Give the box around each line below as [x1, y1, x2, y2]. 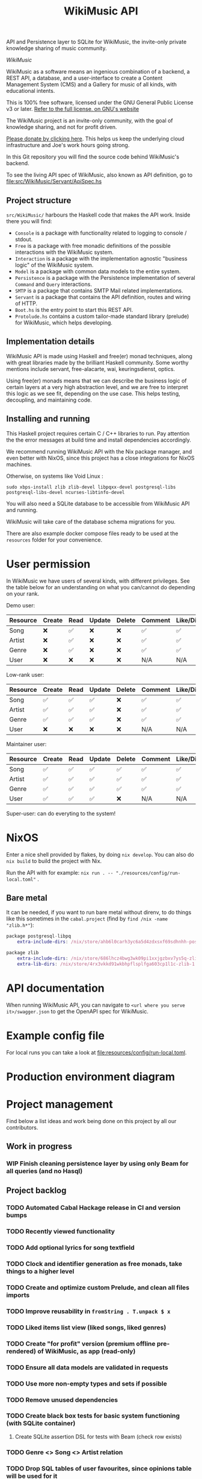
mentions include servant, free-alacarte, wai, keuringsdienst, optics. [6, 365, 176, 372]
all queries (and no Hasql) [6, 1167, 83, 1175]
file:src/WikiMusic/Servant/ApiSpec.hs [6, 178, 102, 185]
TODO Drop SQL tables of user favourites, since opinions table [6, 1464, 192, 1472]
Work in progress [6, 1141, 72, 1151]
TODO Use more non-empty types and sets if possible [6, 1379, 167, 1388]
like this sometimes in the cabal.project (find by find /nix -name [6, 915, 168, 922]
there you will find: [6, 218, 52, 224]
